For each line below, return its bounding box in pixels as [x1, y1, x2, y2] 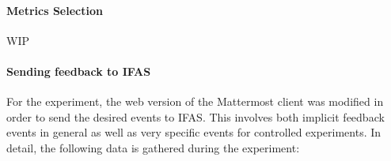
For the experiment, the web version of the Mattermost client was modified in [6, 93, 384, 110]
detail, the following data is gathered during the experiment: [6, 139, 300, 155]
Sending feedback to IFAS [6, 62, 151, 79]
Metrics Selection [6, 2, 103, 18]
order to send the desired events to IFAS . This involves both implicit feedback [6, 108, 385, 125]
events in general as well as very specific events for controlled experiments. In [6, 124, 382, 140]
